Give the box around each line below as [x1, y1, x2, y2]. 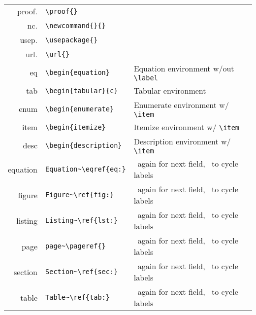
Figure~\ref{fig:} [45, 191, 114, 199]
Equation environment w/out [133, 63, 234, 74]
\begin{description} [45, 141, 122, 149]
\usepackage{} [45, 35, 98, 44]
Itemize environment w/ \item [133, 121, 239, 133]
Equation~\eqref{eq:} [45, 165, 126, 173]
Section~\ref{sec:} [45, 268, 118, 276]
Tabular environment [133, 85, 206, 96]
